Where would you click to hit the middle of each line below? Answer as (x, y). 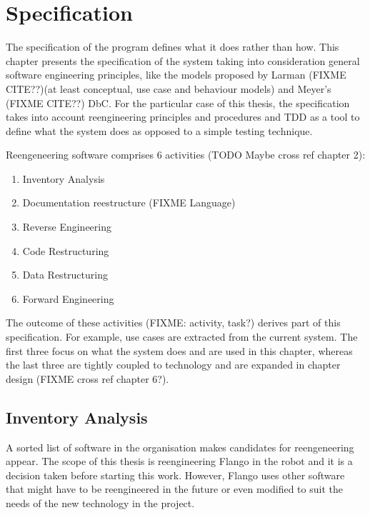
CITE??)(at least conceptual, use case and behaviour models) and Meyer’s (169, 88)
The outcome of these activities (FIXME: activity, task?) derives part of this (173, 322)
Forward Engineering (68, 298)
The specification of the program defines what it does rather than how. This (172, 47)
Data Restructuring (65, 275)
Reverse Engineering (67, 227)
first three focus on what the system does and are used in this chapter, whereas (179, 350)
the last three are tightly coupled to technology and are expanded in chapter (173, 365)
